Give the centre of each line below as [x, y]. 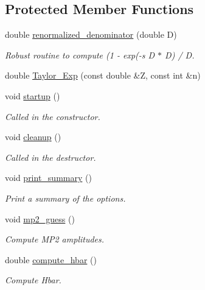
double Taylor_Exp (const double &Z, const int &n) [103, 75]
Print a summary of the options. [65, 198]
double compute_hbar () [51, 259]
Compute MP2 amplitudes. [55, 239]
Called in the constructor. [53, 116]
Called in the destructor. [50, 157]
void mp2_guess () [40, 218]
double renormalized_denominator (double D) [91, 34]
